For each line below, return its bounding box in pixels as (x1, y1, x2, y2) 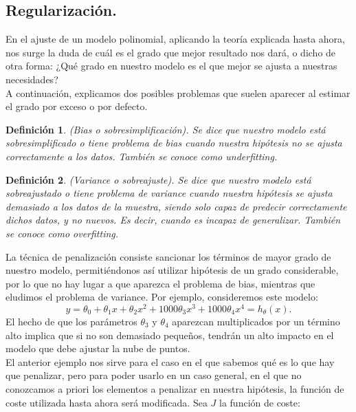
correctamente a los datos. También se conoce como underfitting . (5, 149, 278, 163)
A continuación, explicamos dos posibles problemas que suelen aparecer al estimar (5, 85, 351, 100)
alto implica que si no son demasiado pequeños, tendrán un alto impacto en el (5, 327, 334, 342)
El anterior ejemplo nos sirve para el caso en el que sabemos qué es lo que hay (5, 354, 335, 369)
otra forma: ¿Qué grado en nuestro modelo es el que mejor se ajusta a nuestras (5, 58, 337, 73)
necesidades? (5, 72, 58, 86)
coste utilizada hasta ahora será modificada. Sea (5, 395, 208, 409)
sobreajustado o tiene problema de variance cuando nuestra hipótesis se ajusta (5, 186, 333, 200)
